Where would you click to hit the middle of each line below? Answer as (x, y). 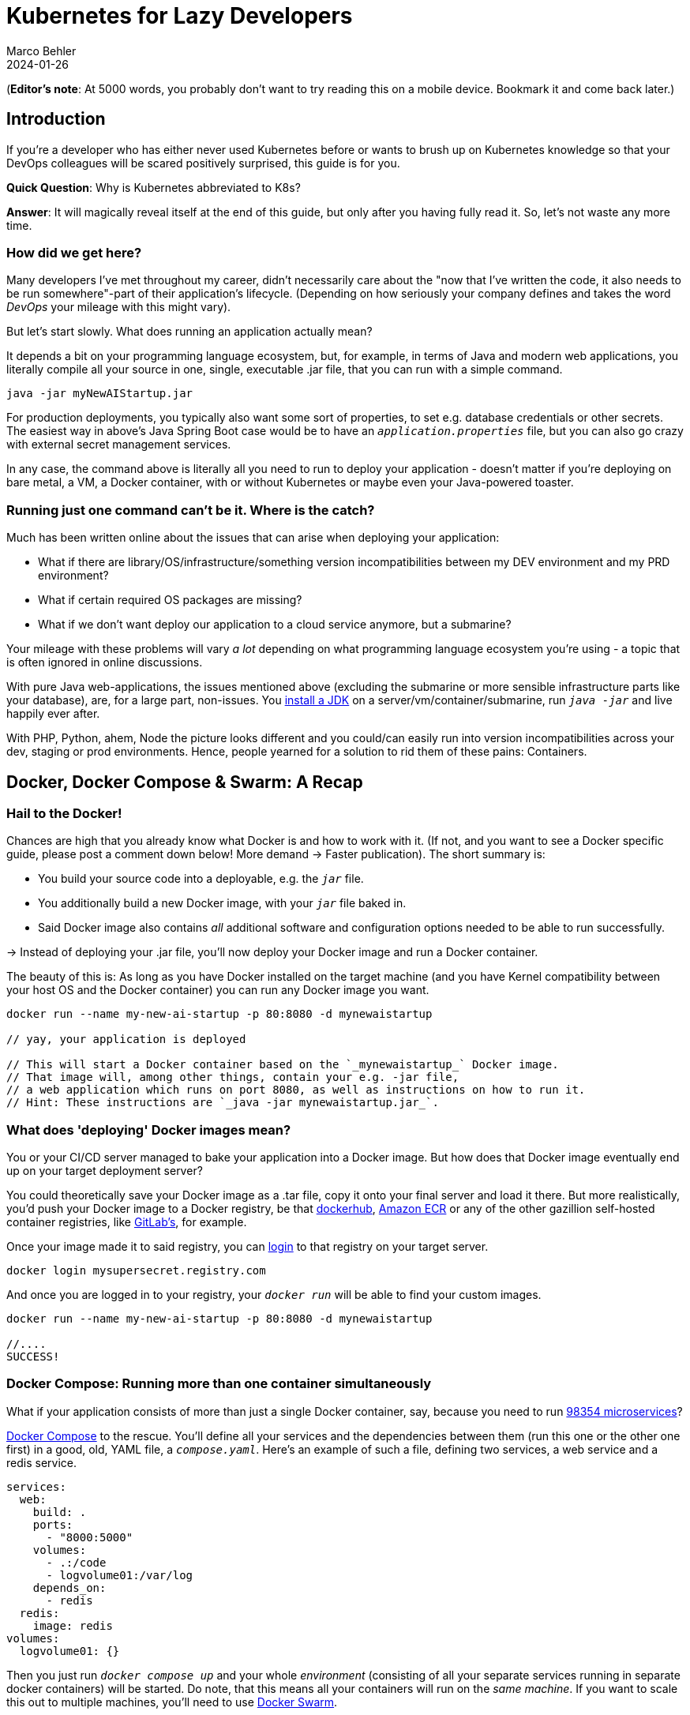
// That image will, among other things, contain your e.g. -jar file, (233, 1077)
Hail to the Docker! (64, 813)
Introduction (56, 119)
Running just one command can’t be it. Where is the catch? (191, 510)
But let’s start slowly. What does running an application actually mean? (189, 332)
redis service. (41, 1462)
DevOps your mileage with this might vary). (119, 307)
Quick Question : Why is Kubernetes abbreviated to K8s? (154, 187)
